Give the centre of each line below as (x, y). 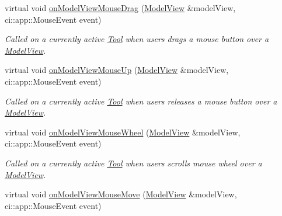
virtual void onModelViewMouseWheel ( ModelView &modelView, (123, 132)
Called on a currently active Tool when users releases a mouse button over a (141, 101)
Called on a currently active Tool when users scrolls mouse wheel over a (133, 163)
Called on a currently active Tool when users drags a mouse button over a (137, 39)
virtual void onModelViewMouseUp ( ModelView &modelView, (117, 70)
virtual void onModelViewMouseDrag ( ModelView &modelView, (120, 8)
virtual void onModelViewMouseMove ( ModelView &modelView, (121, 194)
